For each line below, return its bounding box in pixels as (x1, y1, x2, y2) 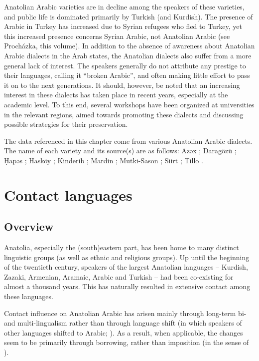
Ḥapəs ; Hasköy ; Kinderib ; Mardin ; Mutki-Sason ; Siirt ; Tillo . (4, 155, 203, 165)
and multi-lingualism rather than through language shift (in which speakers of (4, 318, 242, 328)
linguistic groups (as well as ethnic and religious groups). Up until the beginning (4, 252, 250, 262)
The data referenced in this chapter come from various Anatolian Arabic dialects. (4, 135, 253, 146)
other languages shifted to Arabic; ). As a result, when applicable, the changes (4, 327, 243, 338)
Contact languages (4, 184, 132, 205)
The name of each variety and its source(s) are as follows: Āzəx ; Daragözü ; (4, 145, 237, 156)
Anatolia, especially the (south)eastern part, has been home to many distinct (4, 242, 239, 253)
